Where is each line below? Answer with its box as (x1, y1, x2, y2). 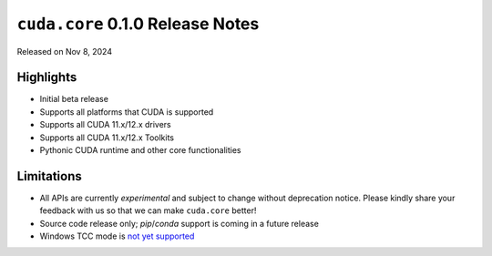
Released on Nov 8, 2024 (16, 46, 113, 56)
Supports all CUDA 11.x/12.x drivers (39, 119, 172, 130)
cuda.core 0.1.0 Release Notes (16, 14, 260, 34)
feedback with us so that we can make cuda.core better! (39, 205, 257, 216)
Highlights (16, 69, 77, 86)
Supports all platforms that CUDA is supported (39, 106, 214, 118)
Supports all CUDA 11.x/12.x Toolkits (39, 132, 175, 143)
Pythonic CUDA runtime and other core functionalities (39, 145, 241, 156)
